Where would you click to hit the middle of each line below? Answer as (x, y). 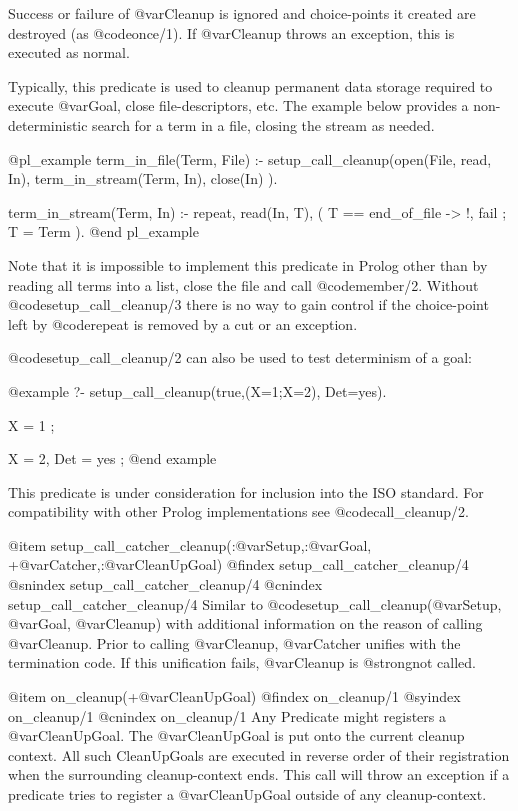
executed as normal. (69, 52)
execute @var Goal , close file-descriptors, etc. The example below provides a (238, 105)
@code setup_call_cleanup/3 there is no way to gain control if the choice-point (248, 304)
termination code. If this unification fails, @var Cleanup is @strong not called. (242, 662)
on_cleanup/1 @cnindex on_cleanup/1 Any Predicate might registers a (227, 715)
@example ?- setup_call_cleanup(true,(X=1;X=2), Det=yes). (197, 390)
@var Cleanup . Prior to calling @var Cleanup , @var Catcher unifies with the (234, 642)
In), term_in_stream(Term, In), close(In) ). (143, 178)
